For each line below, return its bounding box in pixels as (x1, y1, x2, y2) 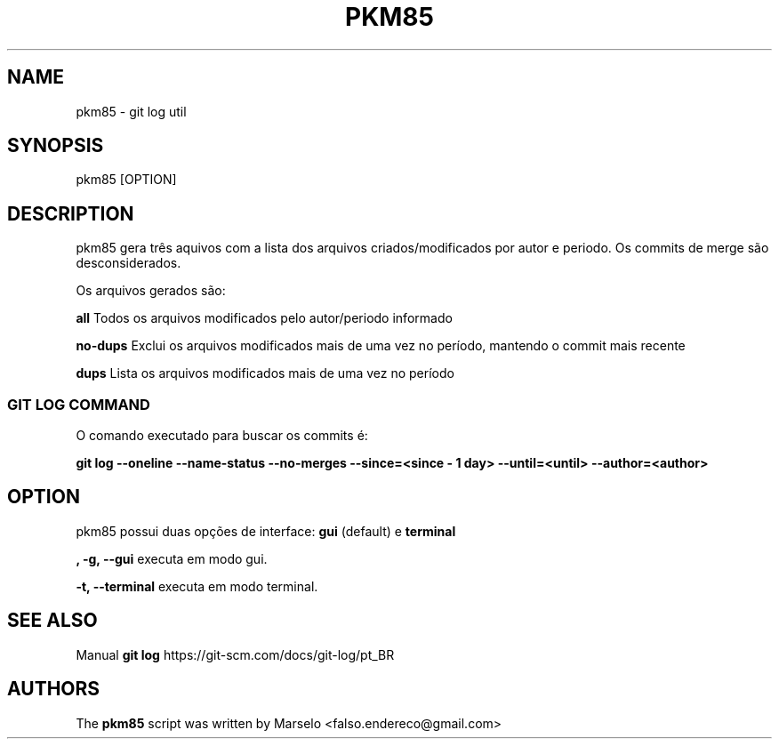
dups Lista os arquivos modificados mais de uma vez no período (76, 365, 454, 381)
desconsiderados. (76, 255, 181, 271)
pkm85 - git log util (76, 103, 187, 119)
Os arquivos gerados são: (76, 283, 226, 299)
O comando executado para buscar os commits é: (76, 428, 368, 444)
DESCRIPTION (7, 202, 134, 225)
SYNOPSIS (7, 134, 104, 157)
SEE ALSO (7, 609, 98, 632)
